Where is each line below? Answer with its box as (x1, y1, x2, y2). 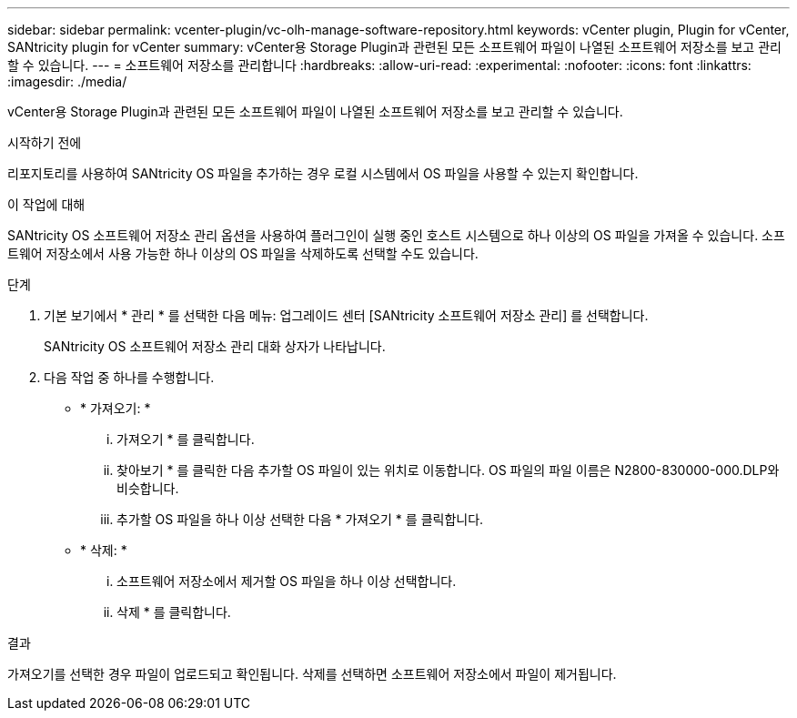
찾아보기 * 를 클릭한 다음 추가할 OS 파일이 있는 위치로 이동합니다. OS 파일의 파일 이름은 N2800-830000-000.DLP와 (116, 462, 780, 478)
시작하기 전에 (7, 135, 82, 150)
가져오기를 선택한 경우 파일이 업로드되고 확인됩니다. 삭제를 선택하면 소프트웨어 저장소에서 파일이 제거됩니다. (7, 666, 617, 682)
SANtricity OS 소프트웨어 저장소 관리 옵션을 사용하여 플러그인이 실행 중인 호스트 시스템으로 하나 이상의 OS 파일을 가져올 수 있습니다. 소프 (7, 228, 785, 243)
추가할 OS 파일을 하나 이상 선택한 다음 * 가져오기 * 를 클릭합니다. (116, 511, 484, 527)
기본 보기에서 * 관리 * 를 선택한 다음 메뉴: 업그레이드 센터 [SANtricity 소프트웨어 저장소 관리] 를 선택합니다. (44, 308, 649, 323)
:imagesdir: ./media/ (7, 74, 127, 89)
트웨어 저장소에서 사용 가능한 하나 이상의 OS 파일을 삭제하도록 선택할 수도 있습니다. (7, 246, 479, 261)
